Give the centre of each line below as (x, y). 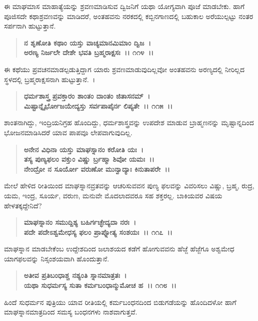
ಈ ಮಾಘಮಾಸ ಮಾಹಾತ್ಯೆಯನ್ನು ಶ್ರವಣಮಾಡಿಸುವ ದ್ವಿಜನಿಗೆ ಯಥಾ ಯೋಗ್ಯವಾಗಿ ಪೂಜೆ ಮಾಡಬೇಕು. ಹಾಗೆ (124, 6)
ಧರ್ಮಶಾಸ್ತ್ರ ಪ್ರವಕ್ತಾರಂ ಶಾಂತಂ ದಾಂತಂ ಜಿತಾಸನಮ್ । (87, 96)
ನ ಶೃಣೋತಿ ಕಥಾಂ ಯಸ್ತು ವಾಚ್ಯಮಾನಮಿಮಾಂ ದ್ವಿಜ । (87, 42)
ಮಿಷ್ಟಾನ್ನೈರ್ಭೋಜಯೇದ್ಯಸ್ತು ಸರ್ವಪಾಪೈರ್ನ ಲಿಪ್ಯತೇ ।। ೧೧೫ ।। (98, 105)
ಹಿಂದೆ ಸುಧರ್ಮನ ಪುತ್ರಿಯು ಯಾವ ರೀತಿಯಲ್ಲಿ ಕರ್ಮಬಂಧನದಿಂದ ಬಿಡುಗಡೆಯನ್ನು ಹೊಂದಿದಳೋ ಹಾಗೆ (120, 302)
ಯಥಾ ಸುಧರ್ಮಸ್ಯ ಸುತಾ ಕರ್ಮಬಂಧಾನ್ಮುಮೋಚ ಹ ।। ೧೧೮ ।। (100, 285)
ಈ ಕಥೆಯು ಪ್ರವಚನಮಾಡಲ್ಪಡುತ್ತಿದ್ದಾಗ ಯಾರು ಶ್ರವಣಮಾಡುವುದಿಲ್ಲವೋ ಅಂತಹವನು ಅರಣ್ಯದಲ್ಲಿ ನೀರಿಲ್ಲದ (124, 69)
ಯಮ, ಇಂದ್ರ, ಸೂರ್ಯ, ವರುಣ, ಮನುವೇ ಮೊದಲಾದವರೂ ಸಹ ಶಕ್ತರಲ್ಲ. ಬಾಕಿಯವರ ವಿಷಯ (113, 195)
